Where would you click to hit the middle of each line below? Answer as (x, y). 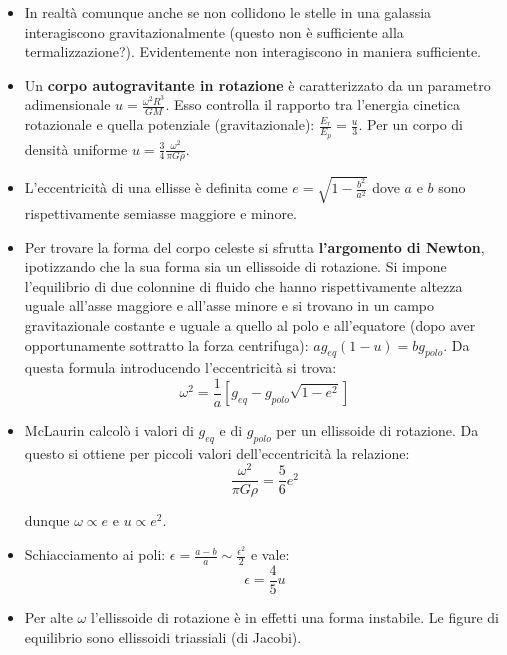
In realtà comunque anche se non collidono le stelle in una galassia (228, 12)
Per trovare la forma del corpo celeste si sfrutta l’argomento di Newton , (254, 246)
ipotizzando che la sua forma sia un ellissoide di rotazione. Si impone (235, 266)
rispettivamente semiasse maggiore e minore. (160, 212)
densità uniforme (76, 148)
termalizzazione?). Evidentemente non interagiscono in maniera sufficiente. (253, 51)
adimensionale (67, 104)
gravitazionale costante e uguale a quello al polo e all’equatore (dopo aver (250, 324)
